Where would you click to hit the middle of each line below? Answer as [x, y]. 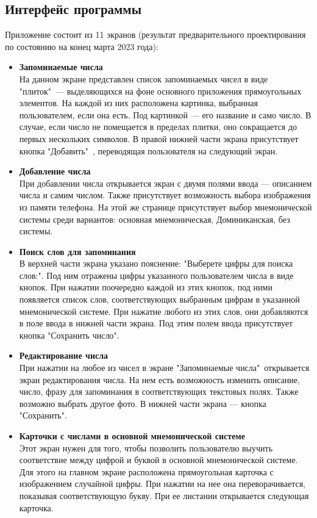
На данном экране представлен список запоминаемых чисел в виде [144, 78]
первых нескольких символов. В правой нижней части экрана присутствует [159, 138]
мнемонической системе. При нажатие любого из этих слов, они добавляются [164, 311]
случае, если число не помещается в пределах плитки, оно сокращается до [158, 127]
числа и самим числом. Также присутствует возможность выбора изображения [165, 195]
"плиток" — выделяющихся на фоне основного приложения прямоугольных [160, 91]
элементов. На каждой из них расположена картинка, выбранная [139, 103]
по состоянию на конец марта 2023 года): [82, 46]
